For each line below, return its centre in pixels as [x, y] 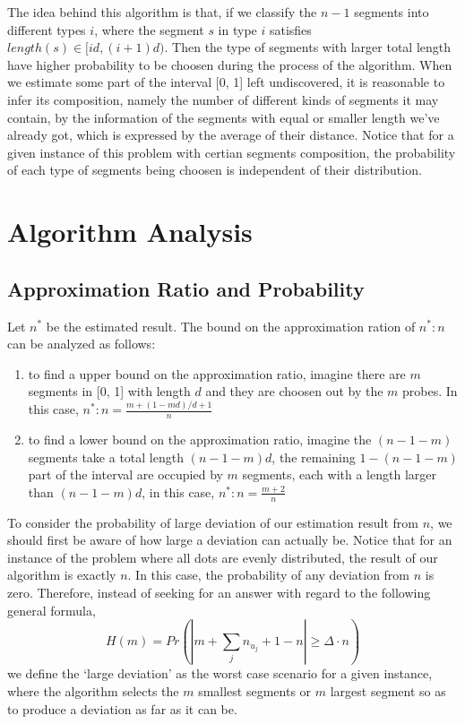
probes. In [430, 391]
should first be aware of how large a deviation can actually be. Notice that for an [230, 540]
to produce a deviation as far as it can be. [122, 708]
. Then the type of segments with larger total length [308, 47]
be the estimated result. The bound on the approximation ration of [231, 326]
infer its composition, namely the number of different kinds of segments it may [223, 99]
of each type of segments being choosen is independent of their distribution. [215, 170]
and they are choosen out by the [294, 391]
